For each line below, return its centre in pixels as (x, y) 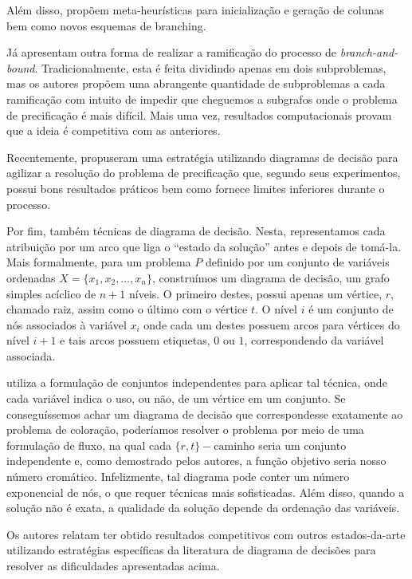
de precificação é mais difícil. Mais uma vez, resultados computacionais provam (199, 114)
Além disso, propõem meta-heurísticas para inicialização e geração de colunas (195, 10)
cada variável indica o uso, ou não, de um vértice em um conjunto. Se (176, 398)
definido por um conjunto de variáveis (297, 262)
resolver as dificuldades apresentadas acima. (113, 565)
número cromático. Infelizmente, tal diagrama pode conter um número (178, 477)
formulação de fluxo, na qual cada (89, 445)
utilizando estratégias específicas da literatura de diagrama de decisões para (191, 550)
